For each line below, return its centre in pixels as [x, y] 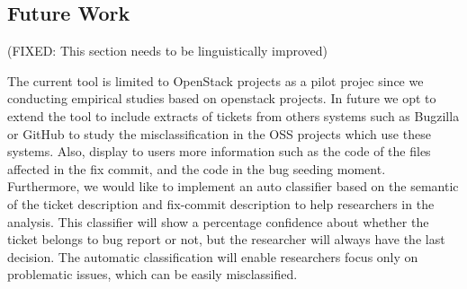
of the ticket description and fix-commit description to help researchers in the [221, 203]
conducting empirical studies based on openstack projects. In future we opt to [222, 98]
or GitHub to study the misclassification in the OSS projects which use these [219, 133]
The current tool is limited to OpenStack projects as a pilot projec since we [216, 80]
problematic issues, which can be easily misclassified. [153, 274]
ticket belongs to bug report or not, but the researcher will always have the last [226, 239]
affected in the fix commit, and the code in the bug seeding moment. [197, 168]
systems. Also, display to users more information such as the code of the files [219, 151]
